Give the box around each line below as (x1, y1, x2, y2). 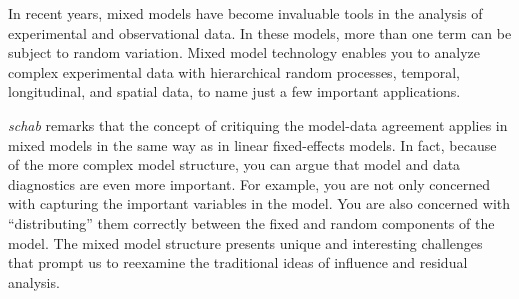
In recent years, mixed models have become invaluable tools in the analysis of (8, 3, 483, 23)
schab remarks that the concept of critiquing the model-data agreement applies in (8, 114, 508, 135)
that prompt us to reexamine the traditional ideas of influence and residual (8, 252, 468, 273)
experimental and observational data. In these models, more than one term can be (8, 22, 512, 43)
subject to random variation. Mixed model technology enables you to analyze (8, 42, 480, 63)
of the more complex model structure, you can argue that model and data (8, 154, 461, 175)
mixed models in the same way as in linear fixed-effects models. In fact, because (8, 134, 497, 155)
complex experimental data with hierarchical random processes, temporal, (8, 61, 460, 82)
